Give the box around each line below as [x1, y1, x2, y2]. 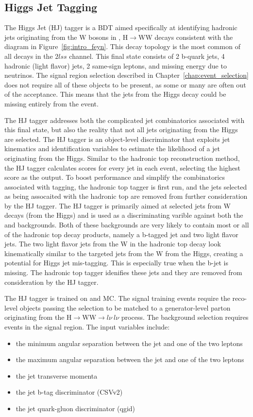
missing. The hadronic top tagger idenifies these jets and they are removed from [4, 267, 242, 278]
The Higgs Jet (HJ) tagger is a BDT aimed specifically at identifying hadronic [4, 22, 237, 33]
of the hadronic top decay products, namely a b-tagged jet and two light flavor [4, 229, 238, 239]
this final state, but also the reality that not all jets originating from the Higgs [4, 124, 238, 135]
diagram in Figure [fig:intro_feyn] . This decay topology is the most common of [4, 41, 240, 52]
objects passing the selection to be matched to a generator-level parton [19, 302, 231, 313]
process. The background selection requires [121, 312, 249, 322]
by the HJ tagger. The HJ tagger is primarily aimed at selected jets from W [4, 200, 231, 210]
